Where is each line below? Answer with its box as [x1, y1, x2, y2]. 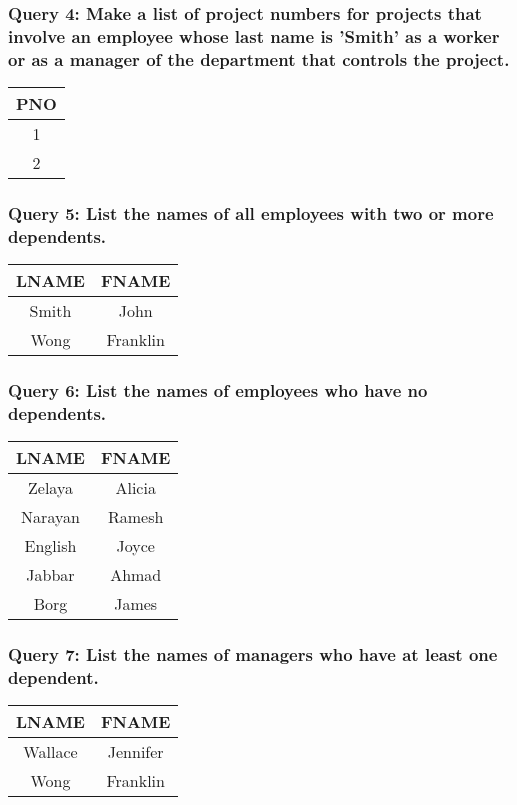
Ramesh [107, 505, 164, 529]
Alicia [115, 476, 156, 500]
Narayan [21, 505, 80, 529]
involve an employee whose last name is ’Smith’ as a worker [8, 23, 500, 48]
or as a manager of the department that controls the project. [8, 46, 510, 71]
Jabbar [26, 563, 75, 587]
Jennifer [107, 740, 164, 764]
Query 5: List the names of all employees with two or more [8, 200, 494, 225]
